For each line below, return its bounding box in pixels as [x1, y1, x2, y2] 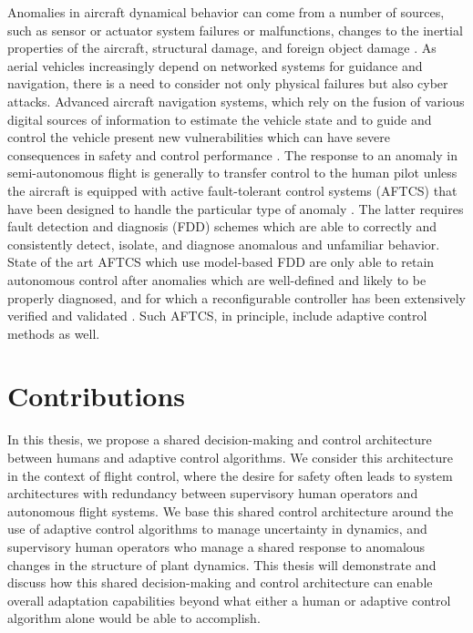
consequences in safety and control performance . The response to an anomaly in [7, 145, 458, 164]
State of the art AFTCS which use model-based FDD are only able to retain [7, 252, 435, 271]
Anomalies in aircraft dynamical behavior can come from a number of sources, [7, 3, 445, 21]
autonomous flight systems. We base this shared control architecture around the [7, 501, 454, 520]
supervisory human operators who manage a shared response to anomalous [7, 536, 426, 556]
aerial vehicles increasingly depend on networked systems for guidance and [7, 56, 423, 75]
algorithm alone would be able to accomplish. [7, 608, 261, 628]
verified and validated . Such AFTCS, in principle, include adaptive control [7, 306, 427, 325]
